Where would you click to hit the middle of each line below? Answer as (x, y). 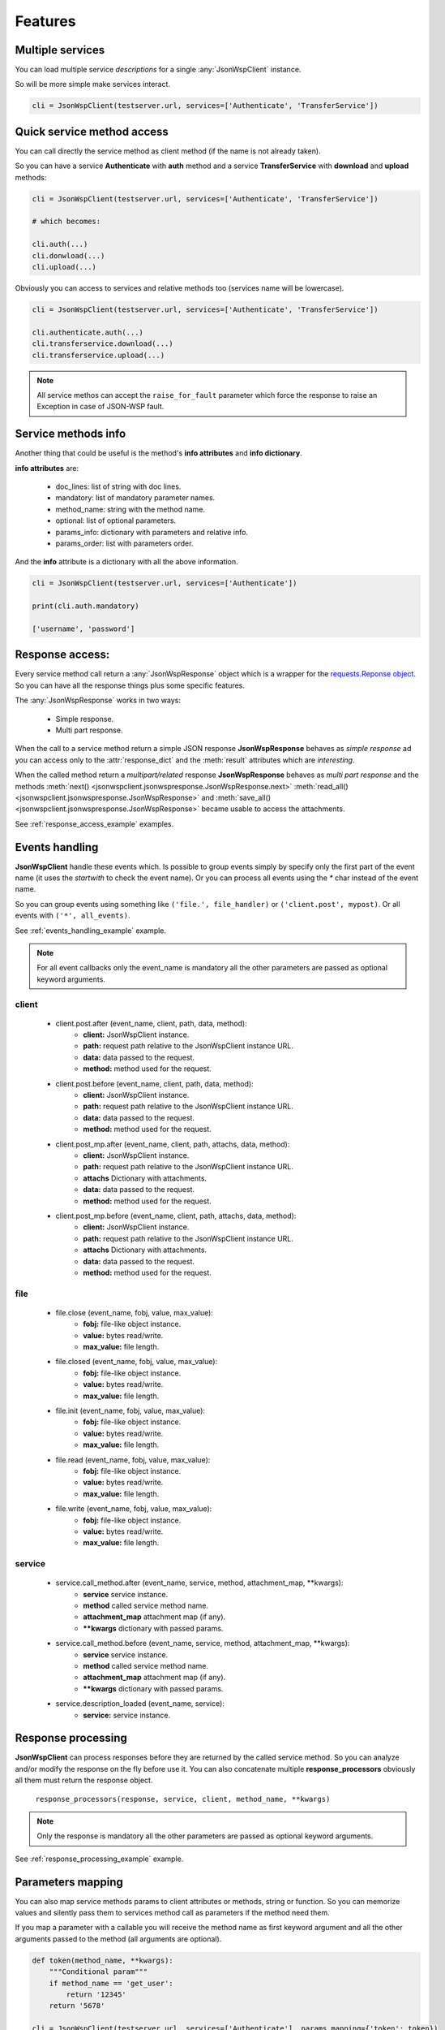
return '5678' (77, 2006)
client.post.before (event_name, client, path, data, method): (155, 1083)
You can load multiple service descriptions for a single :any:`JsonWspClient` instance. (158, 70)
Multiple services (60, 50)
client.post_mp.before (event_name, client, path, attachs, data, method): (176, 1216)
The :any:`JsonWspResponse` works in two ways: (98, 700)
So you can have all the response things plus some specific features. (130, 685)
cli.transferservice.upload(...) (98, 355)
